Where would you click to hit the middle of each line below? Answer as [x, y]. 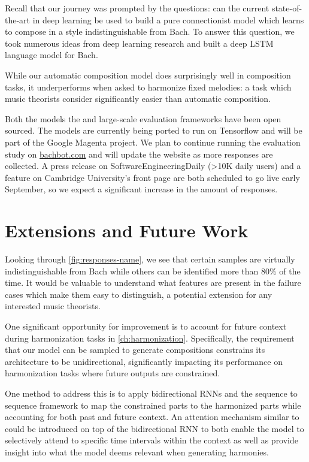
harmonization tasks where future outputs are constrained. [113, 373]
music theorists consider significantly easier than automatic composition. [138, 99]
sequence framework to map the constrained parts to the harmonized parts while [153, 405]
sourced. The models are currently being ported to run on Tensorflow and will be [154, 130]
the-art [18, 19]
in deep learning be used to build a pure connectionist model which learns [168, 19]
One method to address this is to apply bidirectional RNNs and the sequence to [151, 393]
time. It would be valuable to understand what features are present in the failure [153, 283]
